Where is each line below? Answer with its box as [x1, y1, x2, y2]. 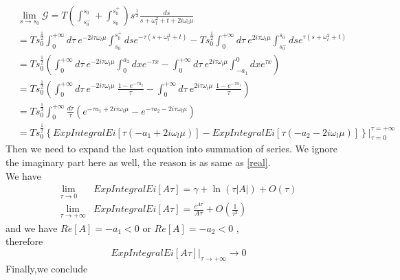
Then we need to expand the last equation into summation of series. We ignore [5, 141, 337, 156]
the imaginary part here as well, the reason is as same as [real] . [5, 154, 271, 169]
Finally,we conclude [5, 261, 88, 275]
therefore [5, 234, 43, 248]
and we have [5, 220, 58, 235]
